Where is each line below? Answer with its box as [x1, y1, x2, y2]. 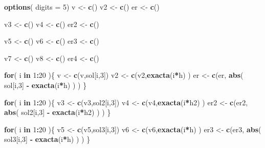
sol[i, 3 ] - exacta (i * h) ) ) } [4, 79, 87, 90]
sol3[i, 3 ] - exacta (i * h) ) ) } [4, 134, 91, 144]
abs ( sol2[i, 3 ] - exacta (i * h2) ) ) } [4, 107, 111, 117]
